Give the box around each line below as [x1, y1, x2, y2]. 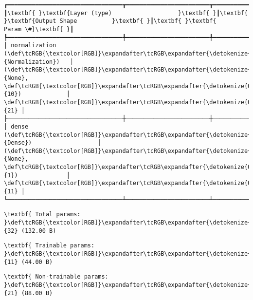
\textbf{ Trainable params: [4, 242, 95, 249]
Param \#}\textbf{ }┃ [4, 25, 74, 33]
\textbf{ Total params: [4, 211, 81, 218]
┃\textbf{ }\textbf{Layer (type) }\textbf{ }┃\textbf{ [4, 9, 248, 17]
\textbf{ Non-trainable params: [4, 273, 108, 281]
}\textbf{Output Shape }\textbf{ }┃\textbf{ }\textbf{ [4, 18, 217, 25]
